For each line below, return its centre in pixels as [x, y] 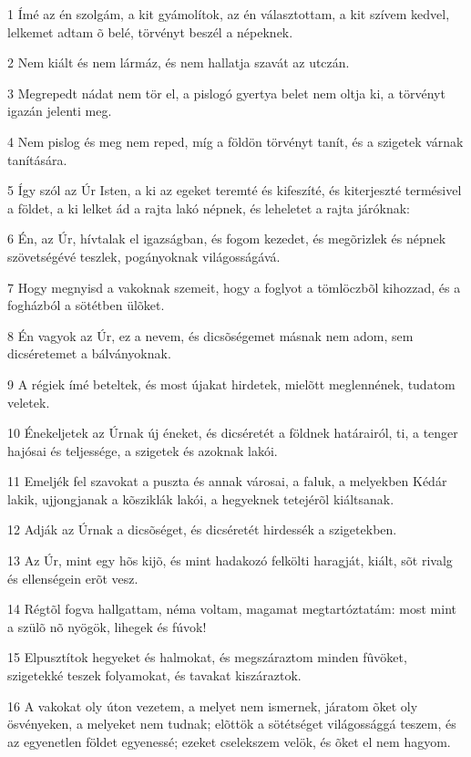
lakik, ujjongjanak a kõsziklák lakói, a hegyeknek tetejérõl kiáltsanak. [201, 498]
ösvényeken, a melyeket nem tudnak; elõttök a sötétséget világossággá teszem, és [232, 724]
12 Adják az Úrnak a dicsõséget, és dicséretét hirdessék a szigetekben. [202, 529]
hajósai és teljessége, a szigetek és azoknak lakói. [143, 450]
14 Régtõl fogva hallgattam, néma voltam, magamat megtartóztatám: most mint [232, 609]
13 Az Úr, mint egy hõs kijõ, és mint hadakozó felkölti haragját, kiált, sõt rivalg [230, 560]
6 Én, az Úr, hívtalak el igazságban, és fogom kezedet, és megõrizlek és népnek [227, 239]
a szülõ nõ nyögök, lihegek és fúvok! [107, 626]
